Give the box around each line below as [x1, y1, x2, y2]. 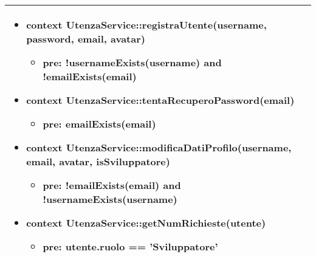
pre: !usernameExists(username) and [43, 55, 222, 69]
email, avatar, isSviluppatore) [26, 154, 170, 168]
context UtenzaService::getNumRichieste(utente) [26, 216, 266, 230]
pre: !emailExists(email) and [43, 178, 181, 192]
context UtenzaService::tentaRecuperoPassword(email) [26, 93, 295, 107]
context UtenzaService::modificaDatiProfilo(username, [26, 140, 292, 154]
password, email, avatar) [26, 32, 145, 46]
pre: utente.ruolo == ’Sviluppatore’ [43, 239, 218, 253]
